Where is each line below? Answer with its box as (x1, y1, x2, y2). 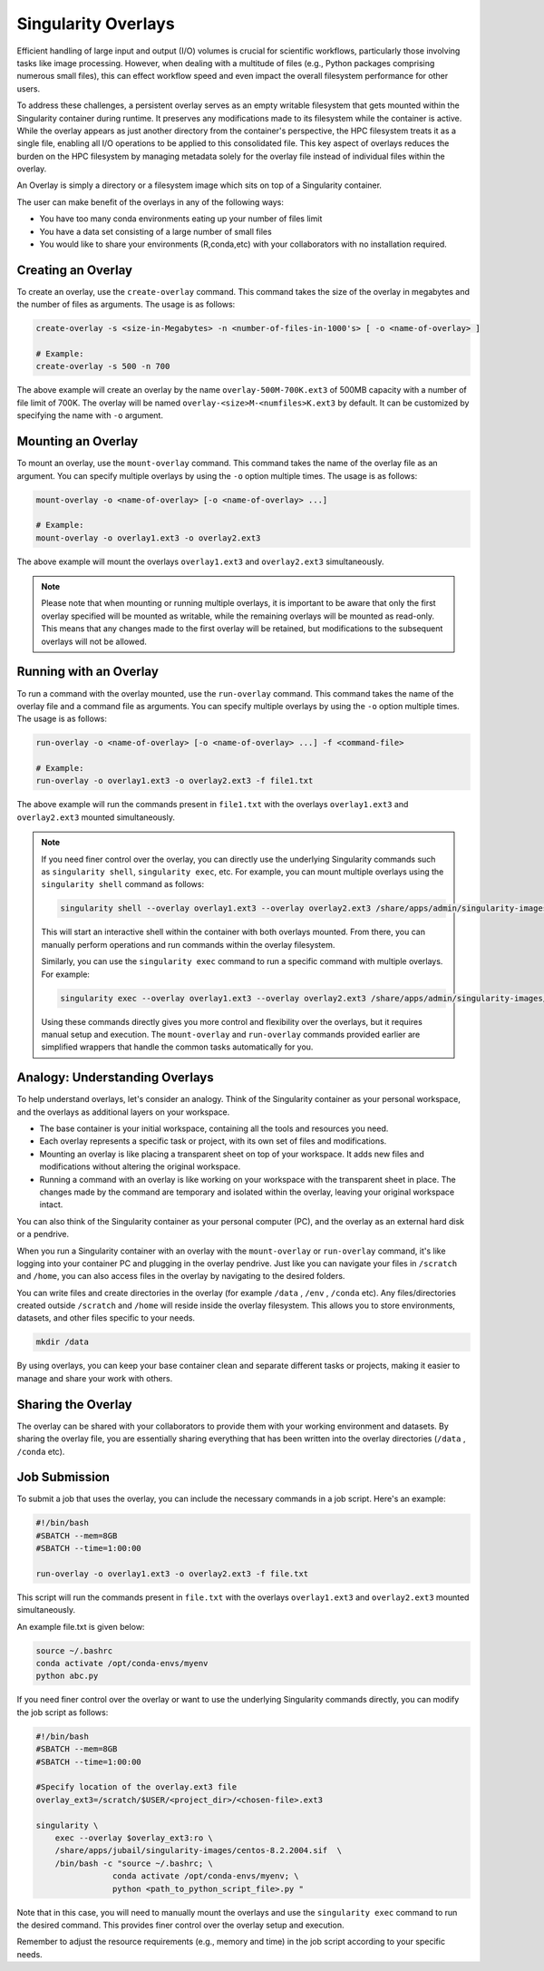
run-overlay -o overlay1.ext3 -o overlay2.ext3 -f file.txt (35, 1568, 309, 1578)
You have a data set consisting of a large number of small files (39, 226, 272, 237)
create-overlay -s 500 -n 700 (35, 361, 170, 372)
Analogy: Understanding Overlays (16, 1070, 214, 1086)
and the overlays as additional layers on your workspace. (16, 1107, 230, 1117)
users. (16, 83, 41, 94)
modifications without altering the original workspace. (39, 1161, 241, 1172)
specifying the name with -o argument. (16, 410, 163, 421)
